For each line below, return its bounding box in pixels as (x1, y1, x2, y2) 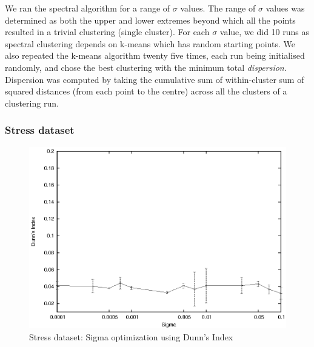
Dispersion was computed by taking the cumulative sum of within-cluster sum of (5, 73, 304, 85)
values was (266, 2, 305, 14)
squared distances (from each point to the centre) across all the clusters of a (5, 85, 287, 97)
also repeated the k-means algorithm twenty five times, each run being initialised (5, 49, 305, 62)
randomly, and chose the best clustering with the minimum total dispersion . (5, 61, 287, 73)
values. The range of (180, 2, 256, 14)
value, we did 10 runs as (219, 25, 309, 38)
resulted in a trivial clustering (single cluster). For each (5, 25, 210, 38)
